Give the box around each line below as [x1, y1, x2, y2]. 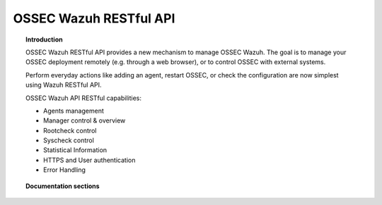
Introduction [25, 35, 63, 44]
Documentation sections [25, 182, 100, 190]
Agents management [43, 106, 104, 115]
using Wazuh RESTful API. [25, 81, 102, 89]
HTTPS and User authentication [43, 156, 136, 164]
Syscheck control [43, 136, 95, 144]
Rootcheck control [43, 126, 97, 135]
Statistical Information [43, 146, 108, 154]
